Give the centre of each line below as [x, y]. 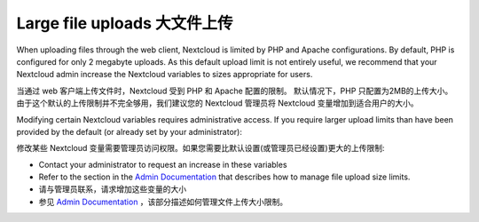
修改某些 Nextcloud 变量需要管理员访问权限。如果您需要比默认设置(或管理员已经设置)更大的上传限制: [200, 148]
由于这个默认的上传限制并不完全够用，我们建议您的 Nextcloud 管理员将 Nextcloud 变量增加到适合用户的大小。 [217, 103]
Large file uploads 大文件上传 [125, 23]
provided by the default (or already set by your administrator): [130, 131]
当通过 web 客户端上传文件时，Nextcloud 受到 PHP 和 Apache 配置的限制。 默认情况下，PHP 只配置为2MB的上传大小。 [235, 91]
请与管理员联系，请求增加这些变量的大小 [112, 189]
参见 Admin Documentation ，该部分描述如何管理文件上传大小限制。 [163, 202]
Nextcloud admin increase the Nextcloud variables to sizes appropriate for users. [165, 75]
